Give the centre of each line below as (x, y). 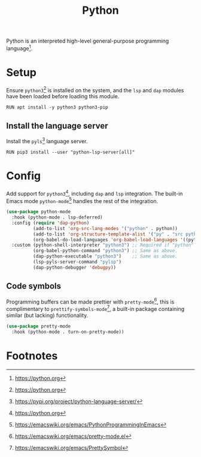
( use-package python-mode (38, 212)
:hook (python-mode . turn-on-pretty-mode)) (68, 332)
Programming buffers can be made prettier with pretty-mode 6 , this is (90, 301)
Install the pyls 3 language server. (47, 140)
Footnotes (32, 355)
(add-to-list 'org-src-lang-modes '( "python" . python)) (105, 228)
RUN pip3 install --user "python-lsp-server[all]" (71, 152)
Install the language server (57, 125)
